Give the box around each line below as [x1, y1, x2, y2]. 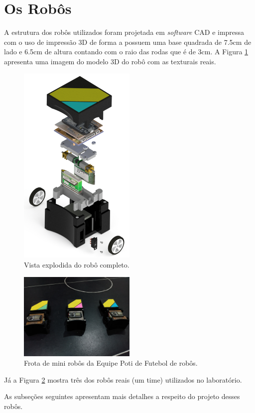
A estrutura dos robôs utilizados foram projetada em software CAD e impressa [4, 27, 245, 37]
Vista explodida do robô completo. [24, 259, 129, 270]
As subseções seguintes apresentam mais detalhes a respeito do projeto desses [4, 391, 240, 402]
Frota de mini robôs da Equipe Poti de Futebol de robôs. [24, 358, 198, 368]
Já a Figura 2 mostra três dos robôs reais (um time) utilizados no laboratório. [4, 374, 242, 385]
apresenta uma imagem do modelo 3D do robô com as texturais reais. [4, 56, 216, 66]
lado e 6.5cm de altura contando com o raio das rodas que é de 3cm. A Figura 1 [4, 46, 249, 57]
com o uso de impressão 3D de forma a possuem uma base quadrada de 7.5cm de [4, 36, 252, 47]
